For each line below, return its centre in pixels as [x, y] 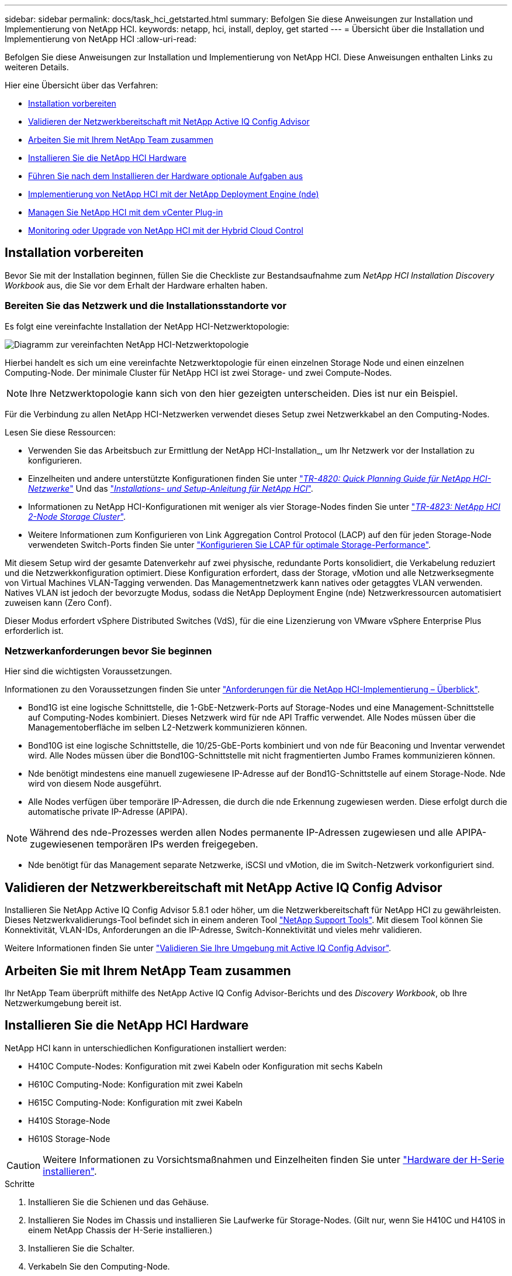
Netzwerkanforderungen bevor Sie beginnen [108, 651]
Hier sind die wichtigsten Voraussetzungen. [89, 671]
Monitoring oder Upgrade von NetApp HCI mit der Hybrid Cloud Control [166, 230]
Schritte [20, 1184]
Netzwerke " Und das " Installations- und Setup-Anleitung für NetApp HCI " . [171, 488]
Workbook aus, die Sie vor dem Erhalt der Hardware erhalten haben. [136, 285]
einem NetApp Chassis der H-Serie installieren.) [120, 1230]
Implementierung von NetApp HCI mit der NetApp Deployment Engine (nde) [174, 194]
